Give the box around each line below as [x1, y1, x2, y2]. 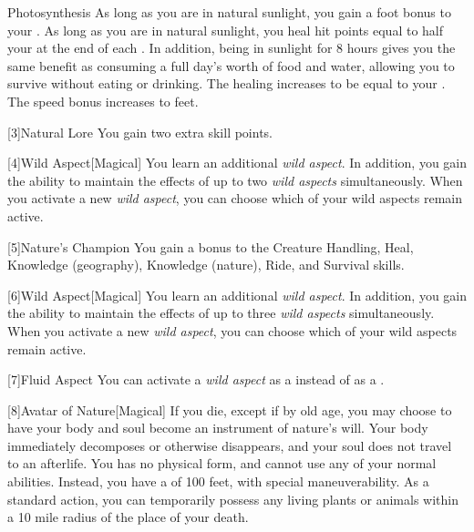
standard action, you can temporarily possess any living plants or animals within [7, 489, 459, 508]
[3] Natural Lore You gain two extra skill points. [7, 122, 273, 141]
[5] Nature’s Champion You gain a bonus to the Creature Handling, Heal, [7, 237, 414, 256]
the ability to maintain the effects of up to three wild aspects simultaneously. [7, 303, 435, 322]
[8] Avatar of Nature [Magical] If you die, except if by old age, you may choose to [7, 400, 452, 419]
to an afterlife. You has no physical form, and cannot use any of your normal [7, 454, 437, 473]
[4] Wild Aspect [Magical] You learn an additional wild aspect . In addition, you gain [7, 153, 467, 172]
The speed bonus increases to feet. [7, 91, 199, 110]
